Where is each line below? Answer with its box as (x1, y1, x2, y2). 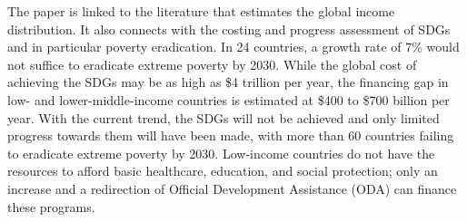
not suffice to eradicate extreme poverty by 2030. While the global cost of (7, 54, 417, 73)
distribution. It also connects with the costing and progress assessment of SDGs (7, 19, 451, 38)
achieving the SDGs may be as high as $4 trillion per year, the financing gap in (7, 72, 449, 92)
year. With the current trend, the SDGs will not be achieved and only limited (7, 108, 440, 127)
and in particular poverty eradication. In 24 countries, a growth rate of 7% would (7, 37, 460, 56)
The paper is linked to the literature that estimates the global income (7, 2, 395, 20)
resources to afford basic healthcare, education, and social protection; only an (7, 161, 438, 180)
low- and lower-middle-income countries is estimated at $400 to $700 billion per (7, 90, 450, 109)
